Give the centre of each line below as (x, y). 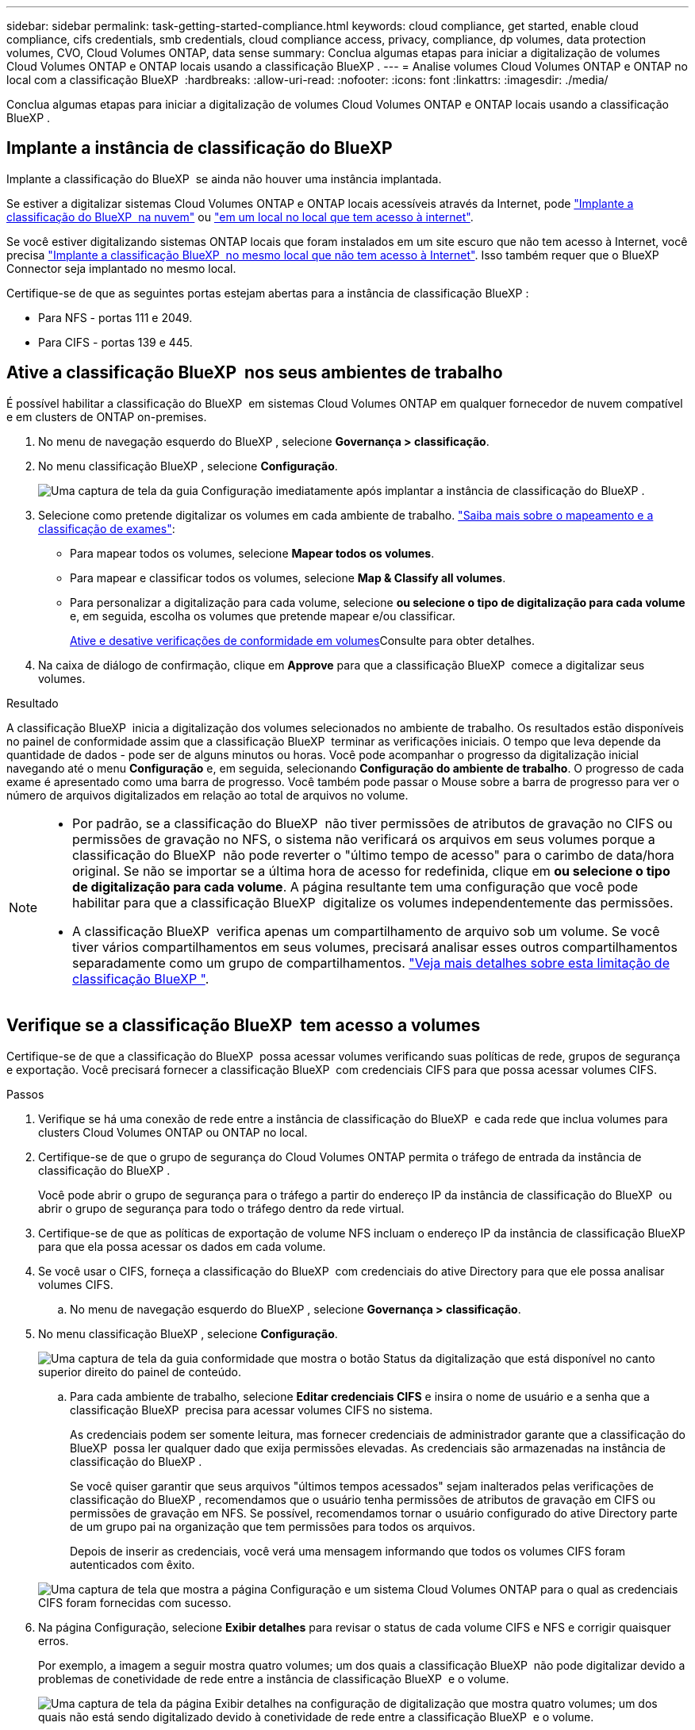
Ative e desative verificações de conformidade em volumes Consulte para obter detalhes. (303, 640)
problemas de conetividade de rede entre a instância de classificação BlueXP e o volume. (274, 1678)
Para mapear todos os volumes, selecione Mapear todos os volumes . (252, 553)
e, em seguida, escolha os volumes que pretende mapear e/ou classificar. (263, 616)
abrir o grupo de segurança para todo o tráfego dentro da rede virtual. (221, 1208)
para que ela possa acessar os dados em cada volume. (182, 1246)
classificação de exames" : (107, 528)
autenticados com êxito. (132, 1564)
